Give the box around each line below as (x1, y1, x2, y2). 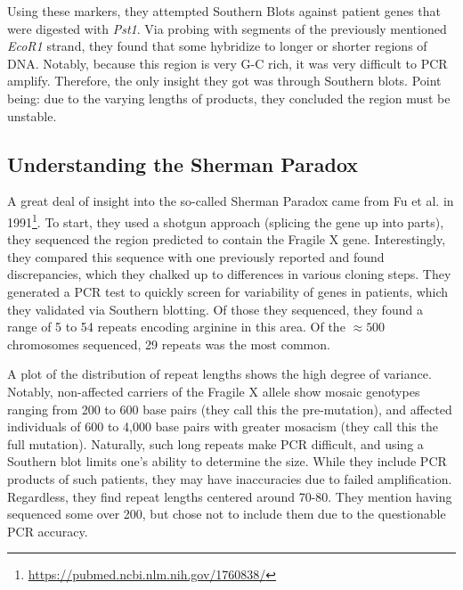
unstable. (7, 106, 57, 125)
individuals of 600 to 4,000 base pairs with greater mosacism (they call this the (7, 417, 438, 436)
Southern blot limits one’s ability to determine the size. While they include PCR (7, 452, 447, 471)
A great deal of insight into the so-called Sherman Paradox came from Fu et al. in (7, 192, 454, 210)
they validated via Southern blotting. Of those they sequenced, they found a (7, 299, 423, 318)
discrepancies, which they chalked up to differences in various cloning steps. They (7, 265, 451, 283)
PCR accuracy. (7, 521, 88, 540)
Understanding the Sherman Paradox (7, 150, 359, 177)
